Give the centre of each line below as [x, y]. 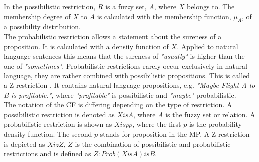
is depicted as [25, 143]
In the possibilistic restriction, [50, 6]
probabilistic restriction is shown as [58, 124]
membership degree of [37, 16]
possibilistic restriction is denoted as [59, 114]
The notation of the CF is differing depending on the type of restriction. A [118, 105]
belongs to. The [210, 6]
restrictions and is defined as [48, 153]
